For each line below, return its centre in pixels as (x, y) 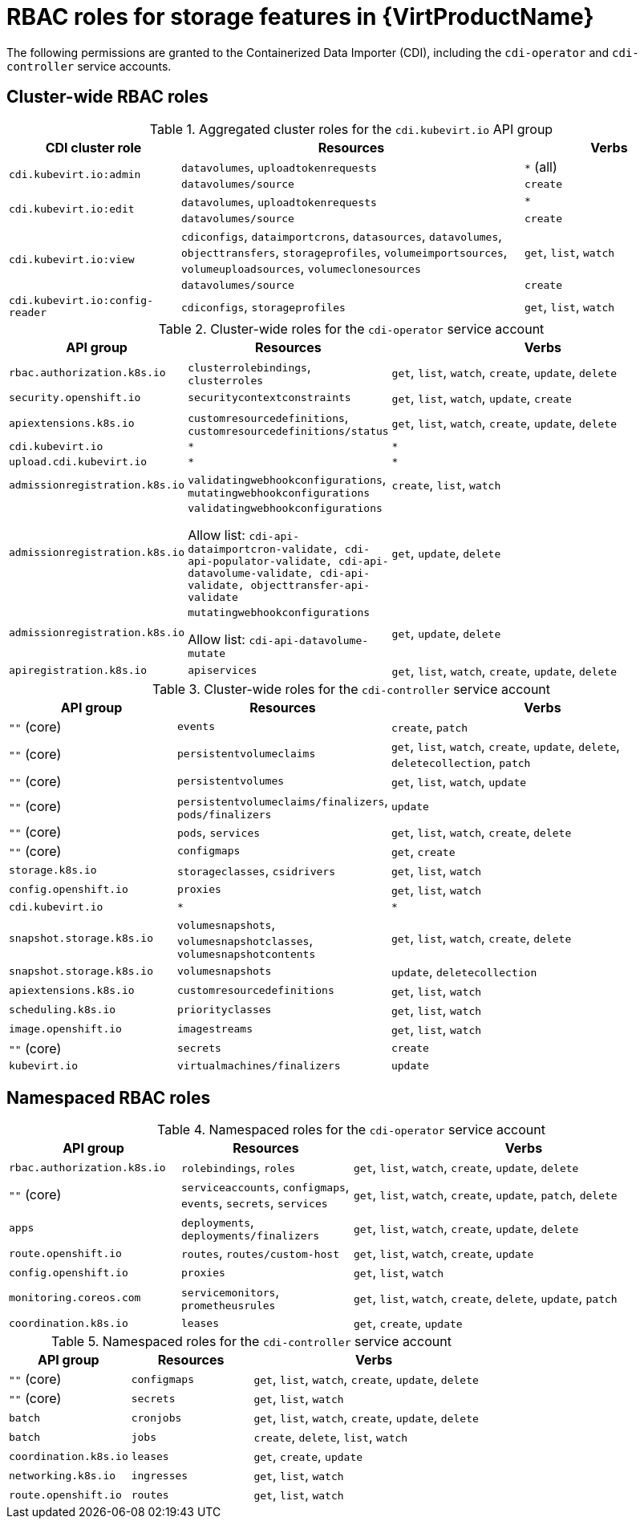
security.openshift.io (75, 398)
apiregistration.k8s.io (78, 671)
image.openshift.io (65, 1029)
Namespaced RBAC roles (109, 1098)
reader (28, 312)
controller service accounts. (89, 66)
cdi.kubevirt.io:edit (72, 209)
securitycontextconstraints (269, 398)
